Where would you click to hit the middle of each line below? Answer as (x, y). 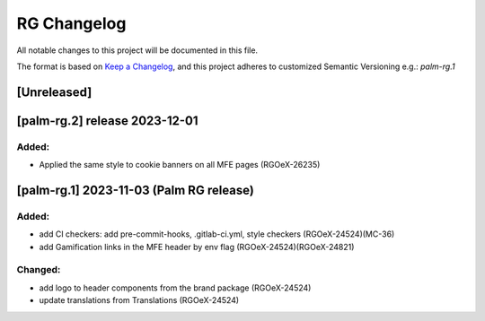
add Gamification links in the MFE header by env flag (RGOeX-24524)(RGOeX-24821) (197, 247)
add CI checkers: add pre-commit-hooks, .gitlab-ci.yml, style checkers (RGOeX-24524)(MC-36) (217, 234)
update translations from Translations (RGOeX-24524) (139, 300)
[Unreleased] (54, 92)
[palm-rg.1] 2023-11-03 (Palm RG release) (136, 190)
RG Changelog (71, 23)
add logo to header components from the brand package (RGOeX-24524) (175, 288)
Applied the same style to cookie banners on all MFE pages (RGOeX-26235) (180, 165)
